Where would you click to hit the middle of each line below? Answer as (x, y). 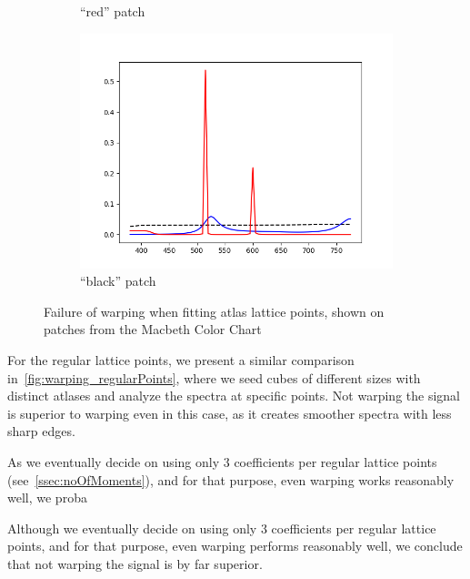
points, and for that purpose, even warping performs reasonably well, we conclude (235, 546)
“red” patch (113, 11)
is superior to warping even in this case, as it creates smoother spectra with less (230, 413)
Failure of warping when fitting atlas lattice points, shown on (214, 311)
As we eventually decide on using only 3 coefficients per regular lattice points (222, 461)
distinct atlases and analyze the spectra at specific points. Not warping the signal (234, 396)
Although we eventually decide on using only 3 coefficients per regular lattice (222, 528)
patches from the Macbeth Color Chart (153, 329)
